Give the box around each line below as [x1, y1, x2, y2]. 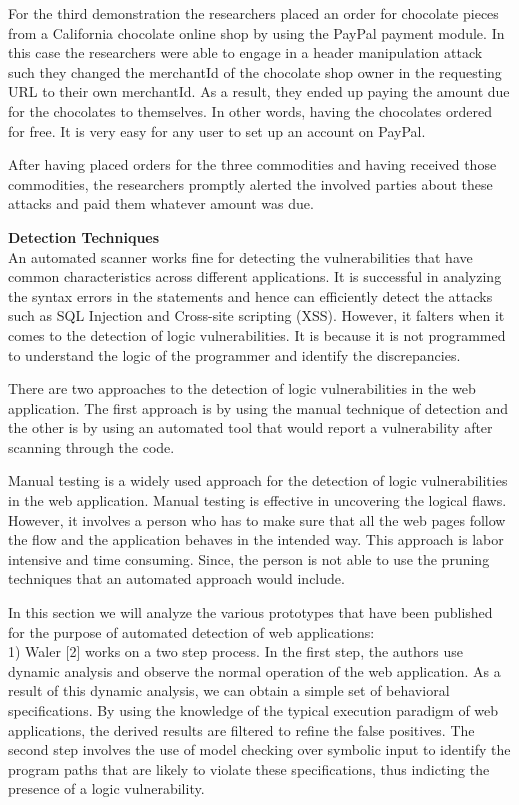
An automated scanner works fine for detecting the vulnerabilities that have [8, 246, 473, 267]
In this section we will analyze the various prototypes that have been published [8, 602, 493, 623]
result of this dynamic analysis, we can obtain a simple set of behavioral [8, 680, 450, 701]
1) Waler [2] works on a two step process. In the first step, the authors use [8, 641, 463, 662]
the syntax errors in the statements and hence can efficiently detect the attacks [8, 285, 493, 306]
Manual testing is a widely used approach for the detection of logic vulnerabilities [8, 470, 508, 491]
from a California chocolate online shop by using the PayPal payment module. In [8, 22, 505, 43]
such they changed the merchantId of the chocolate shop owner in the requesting [8, 61, 502, 82]
